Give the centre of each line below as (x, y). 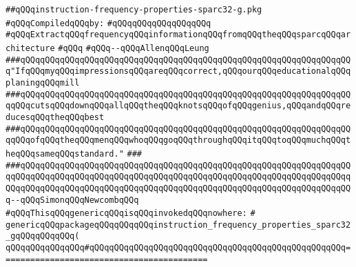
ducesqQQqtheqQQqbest (55, 117)
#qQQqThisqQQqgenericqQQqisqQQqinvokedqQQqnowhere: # (130, 214)
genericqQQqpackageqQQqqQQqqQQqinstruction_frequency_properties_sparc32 (178, 225)
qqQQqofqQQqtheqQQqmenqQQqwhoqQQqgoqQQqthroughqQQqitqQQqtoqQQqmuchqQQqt (178, 140)
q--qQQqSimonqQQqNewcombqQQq (72, 200)
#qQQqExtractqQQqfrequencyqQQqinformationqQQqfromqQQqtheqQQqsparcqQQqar (178, 35)
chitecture (30, 48)
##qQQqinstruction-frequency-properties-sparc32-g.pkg (134, 10)
